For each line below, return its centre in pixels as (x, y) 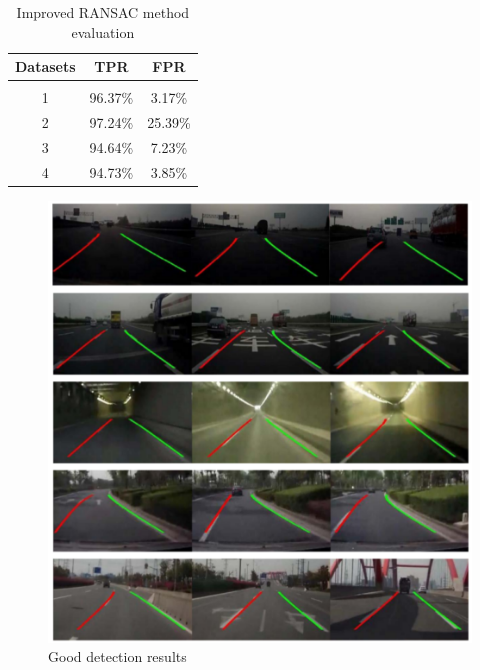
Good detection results (117, 656)
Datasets (45, 66)
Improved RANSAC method (103, 12)
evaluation (103, 31)
